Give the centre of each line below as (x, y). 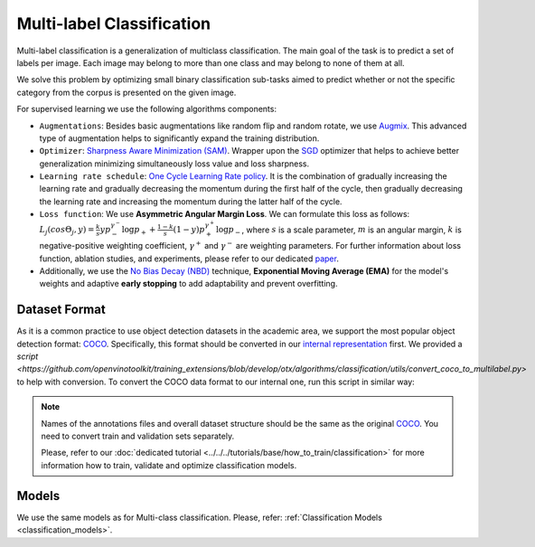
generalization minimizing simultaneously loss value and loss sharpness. (174, 164)
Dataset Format (61, 310)
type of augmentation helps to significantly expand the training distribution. (179, 138)
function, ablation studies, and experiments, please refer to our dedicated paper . (189, 259)
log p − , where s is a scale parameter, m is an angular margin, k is (339, 231)
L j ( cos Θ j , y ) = (67, 231)
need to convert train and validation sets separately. (138, 436)
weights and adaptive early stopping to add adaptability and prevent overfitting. (188, 284)
